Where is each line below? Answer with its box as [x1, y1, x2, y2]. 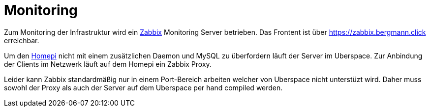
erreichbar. [4, 36, 39, 45]
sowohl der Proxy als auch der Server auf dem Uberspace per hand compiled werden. [4, 83, 283, 92]
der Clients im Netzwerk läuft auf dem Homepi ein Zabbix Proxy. [4, 59, 212, 68]
